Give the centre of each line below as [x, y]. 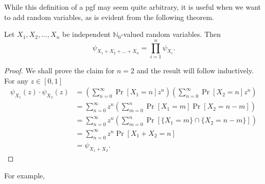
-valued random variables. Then [171, 34]
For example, [25, 175]
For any [16, 80]
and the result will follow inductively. [195, 70]
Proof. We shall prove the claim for [59, 70]
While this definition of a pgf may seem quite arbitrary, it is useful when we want [132, 7]
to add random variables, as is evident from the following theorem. [109, 17]
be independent [86, 34]
